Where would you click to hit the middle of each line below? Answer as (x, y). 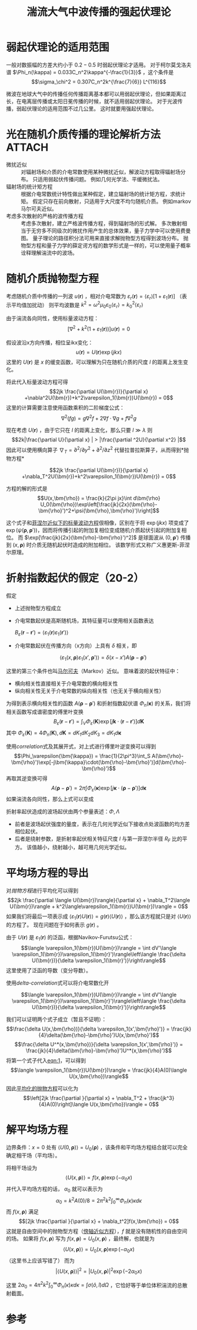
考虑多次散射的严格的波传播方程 (45, 216)
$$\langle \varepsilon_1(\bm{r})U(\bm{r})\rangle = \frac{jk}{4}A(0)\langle (99, 1070)
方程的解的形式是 (27, 488)
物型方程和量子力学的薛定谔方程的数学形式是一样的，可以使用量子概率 (106, 245)
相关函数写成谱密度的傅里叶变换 (45, 711)
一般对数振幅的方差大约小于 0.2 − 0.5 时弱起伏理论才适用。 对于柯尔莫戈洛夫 (99, 65)
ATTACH (27, 147)
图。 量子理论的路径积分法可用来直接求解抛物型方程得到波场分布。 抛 (105, 238)
